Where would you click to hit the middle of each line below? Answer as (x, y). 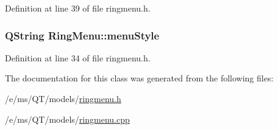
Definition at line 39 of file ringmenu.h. (78, 8)
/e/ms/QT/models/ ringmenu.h (63, 98)
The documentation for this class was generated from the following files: (139, 78)
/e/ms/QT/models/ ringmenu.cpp (67, 119)
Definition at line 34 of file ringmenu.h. (78, 57)
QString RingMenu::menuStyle (82, 35)
